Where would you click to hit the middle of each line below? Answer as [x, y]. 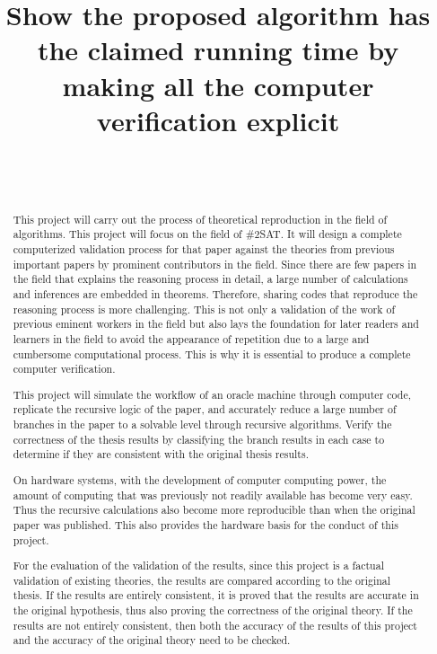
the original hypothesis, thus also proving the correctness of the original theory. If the [213, 610]
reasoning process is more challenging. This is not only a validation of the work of [204, 309]
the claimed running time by [218, 50]
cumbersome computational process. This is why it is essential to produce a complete [212, 354]
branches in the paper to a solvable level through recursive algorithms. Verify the [202, 424]
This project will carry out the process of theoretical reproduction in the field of [200, 219]
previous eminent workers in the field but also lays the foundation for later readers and [216, 324]
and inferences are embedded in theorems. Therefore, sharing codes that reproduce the [215, 293]
